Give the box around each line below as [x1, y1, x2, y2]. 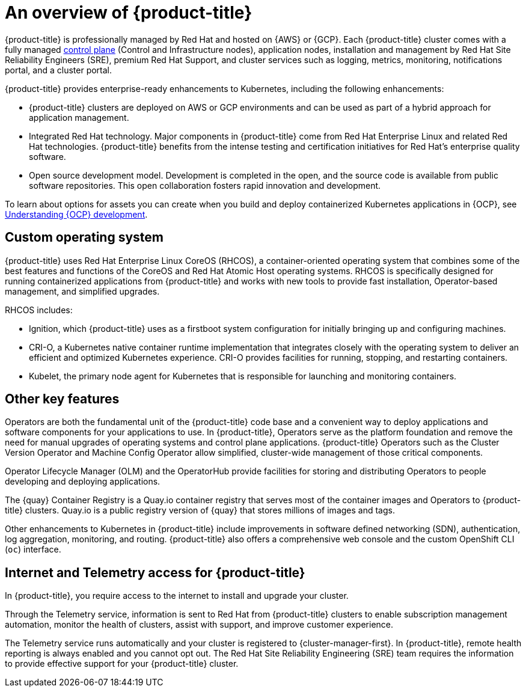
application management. [29, 112, 129, 123]
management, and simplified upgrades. [5, 286, 160, 296]
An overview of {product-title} [5, 2, 252, 23]
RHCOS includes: [5, 304, 73, 315]
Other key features [5, 391, 120, 407]
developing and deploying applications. [5, 476, 161, 487]
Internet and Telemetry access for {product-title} [5, 565, 305, 580]
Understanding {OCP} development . [5, 209, 148, 219]
